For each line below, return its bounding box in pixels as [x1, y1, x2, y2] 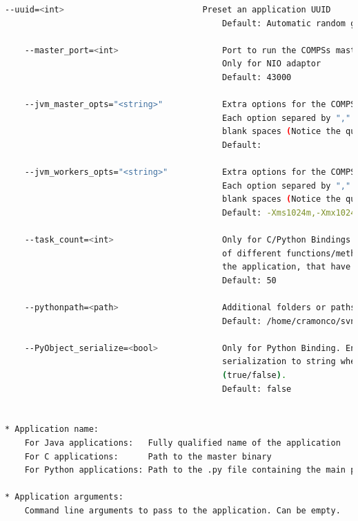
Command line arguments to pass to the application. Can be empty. [24, 505, 341, 515]
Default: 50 [222, 275, 277, 285]
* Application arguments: [5, 492, 123, 502]
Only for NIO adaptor [222, 59, 321, 69]
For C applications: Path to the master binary [24, 451, 272, 462]
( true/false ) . [222, 370, 287, 381]
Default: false [222, 383, 292, 394]
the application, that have [222, 262, 351, 272]
